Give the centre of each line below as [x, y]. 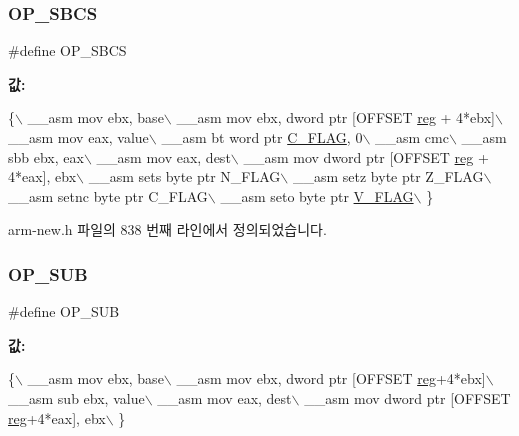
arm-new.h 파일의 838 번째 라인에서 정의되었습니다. [167, 229]
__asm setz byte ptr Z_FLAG [388, 176]
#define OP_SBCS [67, 50]
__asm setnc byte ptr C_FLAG [108, 195]
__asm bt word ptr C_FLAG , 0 [262, 137]
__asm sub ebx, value [76, 397]
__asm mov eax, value [78, 137]
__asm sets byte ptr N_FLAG [184, 176]
